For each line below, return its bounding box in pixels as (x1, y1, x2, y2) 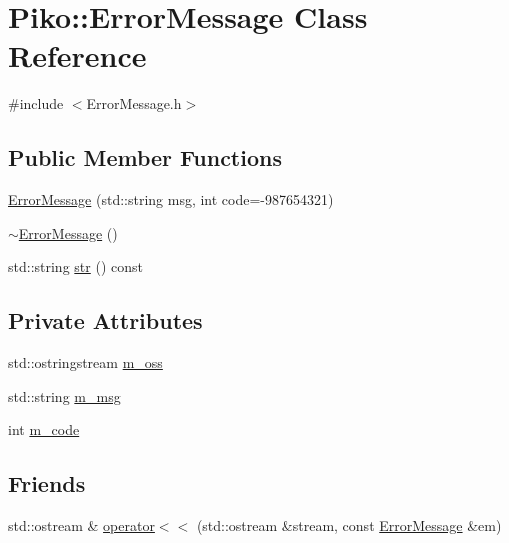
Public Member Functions (8, 142, 282, 173)
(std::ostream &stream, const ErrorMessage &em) (196, 515, 502, 536)
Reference (8, 35, 147, 76)
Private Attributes (8, 305, 203, 336)
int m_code (8, 419, 80, 440)
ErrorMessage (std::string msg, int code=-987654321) (8, 189, 334, 210)
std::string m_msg (8, 385, 121, 406)
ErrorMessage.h (86, 93, 182, 114)
